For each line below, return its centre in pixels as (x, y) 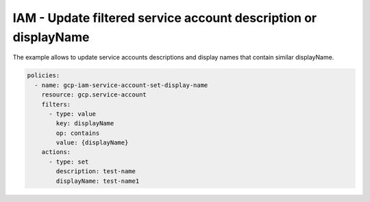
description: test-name (96, 172)
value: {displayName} (92, 143)
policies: (44, 76)
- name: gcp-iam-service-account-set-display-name (121, 85)
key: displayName (85, 124)
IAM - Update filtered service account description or (165, 18)
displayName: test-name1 (98, 181)
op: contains (78, 133)
